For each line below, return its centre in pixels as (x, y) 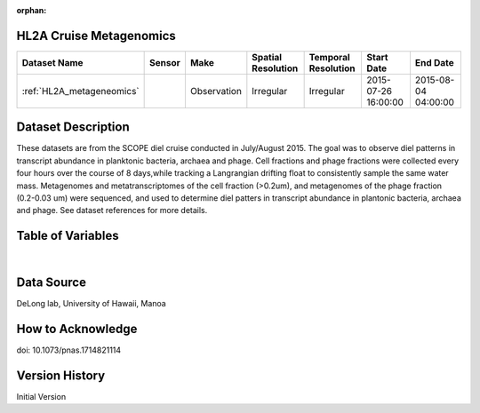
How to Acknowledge (77, 329)
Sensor (165, 62)
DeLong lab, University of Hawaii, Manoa (91, 304)
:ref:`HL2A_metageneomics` (80, 91)
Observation (216, 91)
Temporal (329, 57)
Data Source (51, 283)
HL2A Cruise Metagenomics (96, 36)
